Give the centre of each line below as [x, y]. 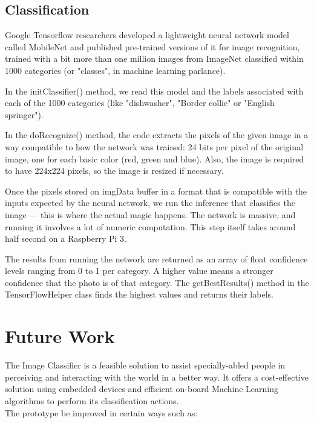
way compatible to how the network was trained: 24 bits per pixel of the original [154, 146]
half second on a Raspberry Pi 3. [66, 238]
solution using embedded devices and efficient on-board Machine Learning [142, 389]
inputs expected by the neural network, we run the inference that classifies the [150, 203]
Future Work [60, 336]
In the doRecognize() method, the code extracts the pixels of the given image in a [157, 135]
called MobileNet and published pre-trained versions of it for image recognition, [152, 46]
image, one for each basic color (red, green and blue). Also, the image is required [155, 158]
